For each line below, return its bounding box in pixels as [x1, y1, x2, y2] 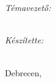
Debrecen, [5, 66, 42, 79]
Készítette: [5, 34, 44, 46]
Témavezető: [5, 1, 51, 14]
